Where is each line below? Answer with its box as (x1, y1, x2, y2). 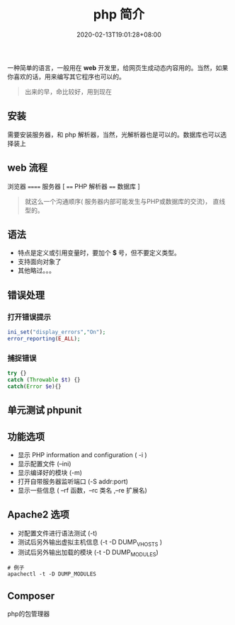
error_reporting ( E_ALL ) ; (7, 335, 81, 342)
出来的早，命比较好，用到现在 (24, 87, 112, 96)
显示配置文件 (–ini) (17, 459, 71, 468)
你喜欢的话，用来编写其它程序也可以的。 (7, 72, 125, 81)
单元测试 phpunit (7, 404, 83, 416)
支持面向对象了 (17, 258, 62, 266)
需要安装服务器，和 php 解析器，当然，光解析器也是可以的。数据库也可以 (7, 130, 221, 139)
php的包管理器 (7, 609, 50, 618)
